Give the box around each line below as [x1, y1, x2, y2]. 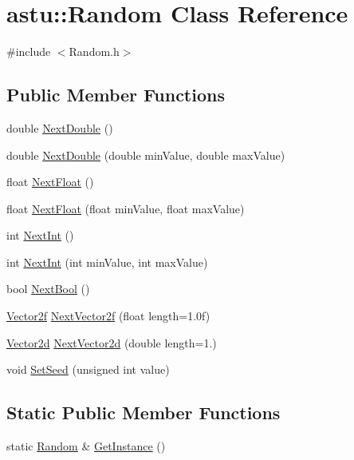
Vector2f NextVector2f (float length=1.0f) [6, 307, 210, 324]
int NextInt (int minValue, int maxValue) [6, 253, 208, 270]
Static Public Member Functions [6, 400, 281, 425]
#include [6, 43, 51, 60]
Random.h [69, 43, 120, 60]
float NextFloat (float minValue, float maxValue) [6, 200, 245, 216]
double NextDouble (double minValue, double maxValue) [6, 146, 285, 163]
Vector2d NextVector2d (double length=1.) [6, 334, 217, 351]
